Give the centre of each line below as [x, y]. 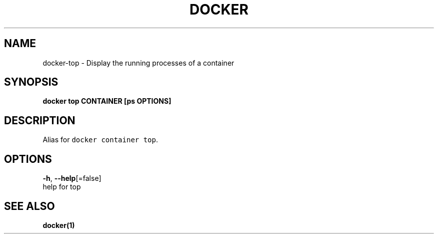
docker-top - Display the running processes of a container [138, 63]
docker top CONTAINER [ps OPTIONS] [107, 101]
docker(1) [59, 225]
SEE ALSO [29, 206]
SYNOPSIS [31, 82]
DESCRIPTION [40, 120]
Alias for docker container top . [100, 140]
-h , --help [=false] [72, 178]
